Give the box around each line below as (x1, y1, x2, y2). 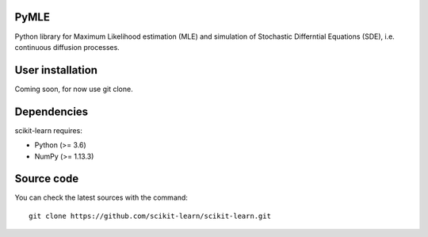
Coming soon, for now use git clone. (14, 84, 134, 94)
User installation (14, 63, 98, 77)
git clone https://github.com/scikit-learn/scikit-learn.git (29, 211, 271, 220)
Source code (14, 172, 79, 185)
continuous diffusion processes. (14, 42, 120, 52)
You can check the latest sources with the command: (14, 193, 188, 202)
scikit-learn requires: (14, 125, 82, 135)
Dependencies (14, 105, 89, 118)
